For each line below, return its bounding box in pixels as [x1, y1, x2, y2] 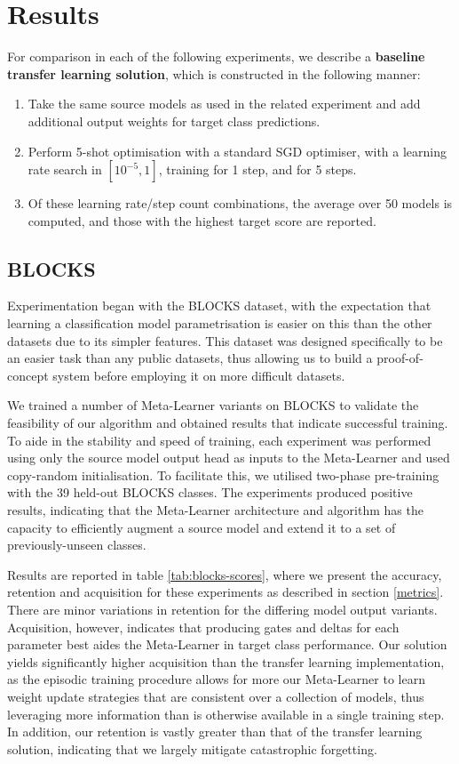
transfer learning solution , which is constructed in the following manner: [7, 64, 421, 83]
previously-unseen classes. [7, 535, 146, 554]
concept [7, 366, 49, 384]
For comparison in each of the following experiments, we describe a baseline [7, 47, 425, 66]
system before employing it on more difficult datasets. [52, 366, 345, 384]
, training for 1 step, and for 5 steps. [158, 160, 357, 179]
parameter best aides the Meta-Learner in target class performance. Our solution [7, 635, 447, 654]
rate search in [28, 160, 102, 179]
